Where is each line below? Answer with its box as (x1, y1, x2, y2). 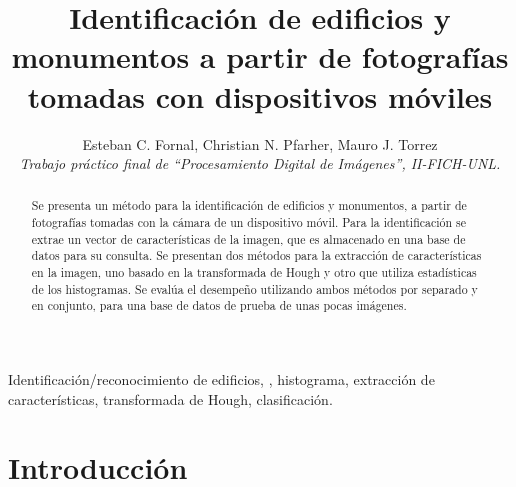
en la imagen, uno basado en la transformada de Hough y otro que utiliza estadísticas (31, 264, 477, 281)
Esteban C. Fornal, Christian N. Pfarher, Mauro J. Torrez (82, 133, 438, 154)
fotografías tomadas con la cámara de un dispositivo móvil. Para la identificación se (31, 214, 467, 231)
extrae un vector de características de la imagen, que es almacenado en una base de (31, 230, 466, 247)
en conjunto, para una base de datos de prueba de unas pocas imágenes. (31, 297, 407, 314)
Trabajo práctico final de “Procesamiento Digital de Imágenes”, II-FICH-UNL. (19, 153, 501, 174)
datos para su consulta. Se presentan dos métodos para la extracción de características (31, 247, 482, 264)
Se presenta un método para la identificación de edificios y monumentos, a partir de (31, 197, 467, 214)
